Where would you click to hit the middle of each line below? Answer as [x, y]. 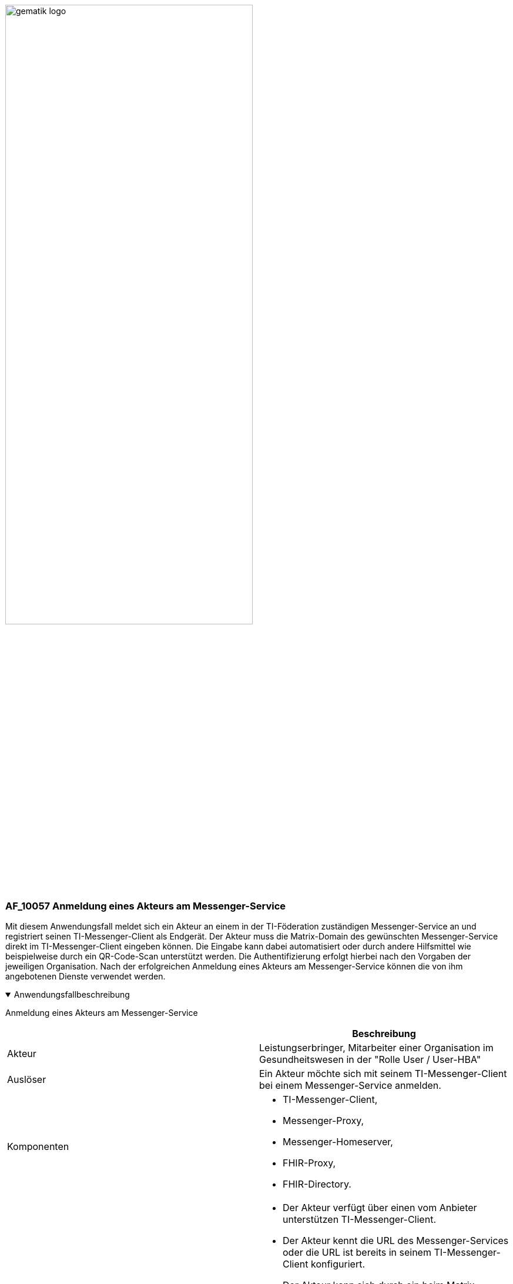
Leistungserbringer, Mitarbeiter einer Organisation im [376, 1048]
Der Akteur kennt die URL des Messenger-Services [396, 1241]
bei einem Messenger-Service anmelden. [350, 1086]
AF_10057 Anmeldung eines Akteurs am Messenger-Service [146, 906]
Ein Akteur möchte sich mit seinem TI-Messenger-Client [383, 1074]
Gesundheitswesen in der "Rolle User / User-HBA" [370, 1060]
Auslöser [27, 1080]
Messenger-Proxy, [323, 1121]
